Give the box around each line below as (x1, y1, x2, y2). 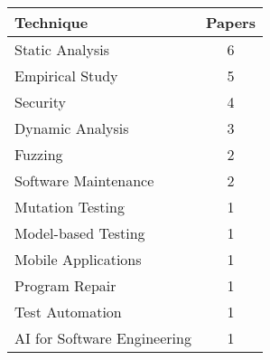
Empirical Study (14, 65, 118, 86)
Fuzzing (14, 144, 63, 165)
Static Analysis (14, 39, 110, 60)
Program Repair (14, 275, 116, 296)
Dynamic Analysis (14, 118, 129, 138)
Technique (14, 12, 88, 33)
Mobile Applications (14, 249, 142, 270)
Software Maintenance (14, 170, 154, 191)
